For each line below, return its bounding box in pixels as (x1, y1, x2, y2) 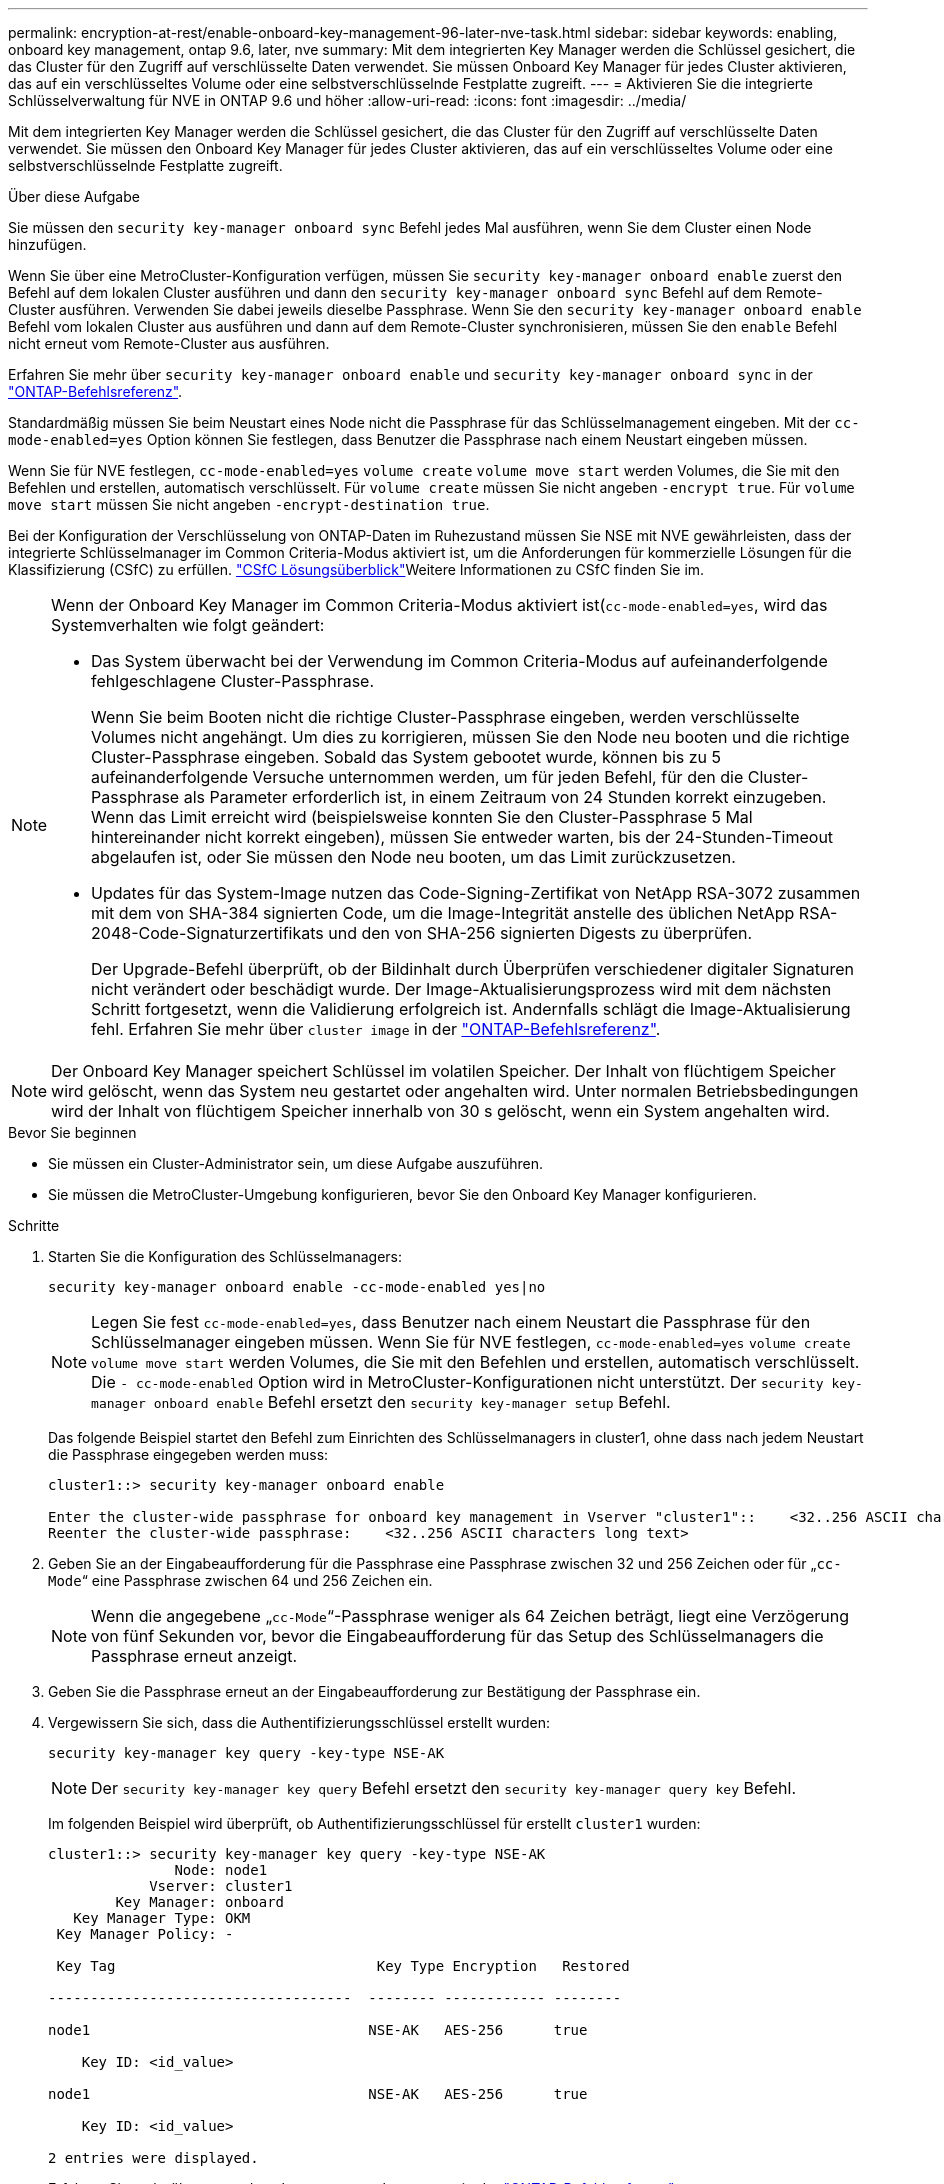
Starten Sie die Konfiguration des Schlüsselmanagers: (48, 1248, 403, 1265)
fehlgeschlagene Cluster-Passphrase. (91, 671, 375, 691)
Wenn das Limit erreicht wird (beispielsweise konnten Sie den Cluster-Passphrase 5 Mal (91, 807, 753, 827)
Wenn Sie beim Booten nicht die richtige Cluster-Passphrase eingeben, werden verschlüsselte (91, 707, 800, 727)
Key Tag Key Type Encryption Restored (56, 1958, 630, 1974)
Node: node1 (174, 1862, 268, 1878)
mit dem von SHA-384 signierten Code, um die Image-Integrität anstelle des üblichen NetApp (91, 903, 795, 923)
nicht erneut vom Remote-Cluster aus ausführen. (8, 335, 330, 352)
